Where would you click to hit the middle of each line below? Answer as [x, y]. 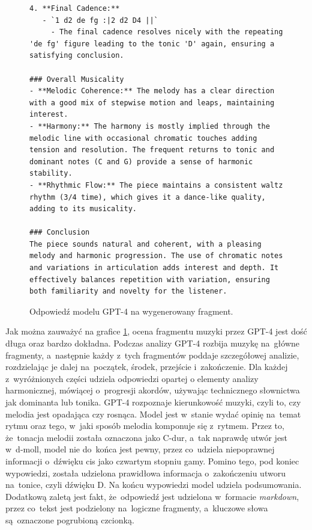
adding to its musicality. [83, 209]
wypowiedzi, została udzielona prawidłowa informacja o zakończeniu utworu [145, 473]
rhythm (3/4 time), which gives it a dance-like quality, [148, 197]
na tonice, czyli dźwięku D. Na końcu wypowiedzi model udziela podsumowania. [154, 485]
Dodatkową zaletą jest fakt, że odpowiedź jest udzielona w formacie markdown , [152, 496]
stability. [51, 174]
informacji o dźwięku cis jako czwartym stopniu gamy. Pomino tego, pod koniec [152, 461]
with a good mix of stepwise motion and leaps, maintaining [152, 103]
